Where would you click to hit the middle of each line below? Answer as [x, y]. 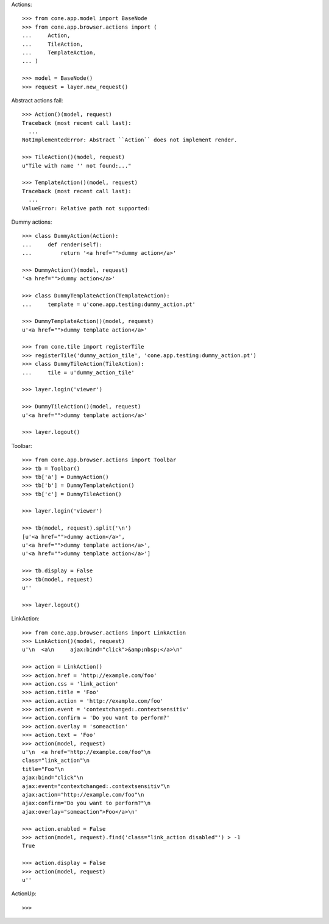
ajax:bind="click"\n [53, 778]
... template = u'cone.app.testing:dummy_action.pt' [109, 304]
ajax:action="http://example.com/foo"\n [83, 794]
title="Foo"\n [43, 769]
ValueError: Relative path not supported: [87, 208]
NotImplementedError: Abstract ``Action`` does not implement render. [130, 140]
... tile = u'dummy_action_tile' [79, 372]
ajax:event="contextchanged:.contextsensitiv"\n [96, 786]
